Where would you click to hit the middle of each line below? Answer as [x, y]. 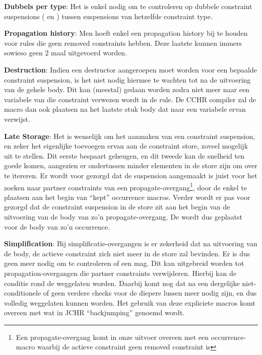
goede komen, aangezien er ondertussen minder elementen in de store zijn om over [131, 165]
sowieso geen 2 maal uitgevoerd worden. [66, 53]
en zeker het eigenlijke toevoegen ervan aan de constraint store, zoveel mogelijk [126, 146]
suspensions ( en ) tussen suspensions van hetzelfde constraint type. [108, 16]
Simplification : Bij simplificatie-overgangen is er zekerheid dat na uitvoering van [131, 243]
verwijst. [17, 119]
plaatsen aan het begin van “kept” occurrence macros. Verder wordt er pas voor [127, 197]
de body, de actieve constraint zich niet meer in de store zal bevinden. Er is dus [127, 253]
